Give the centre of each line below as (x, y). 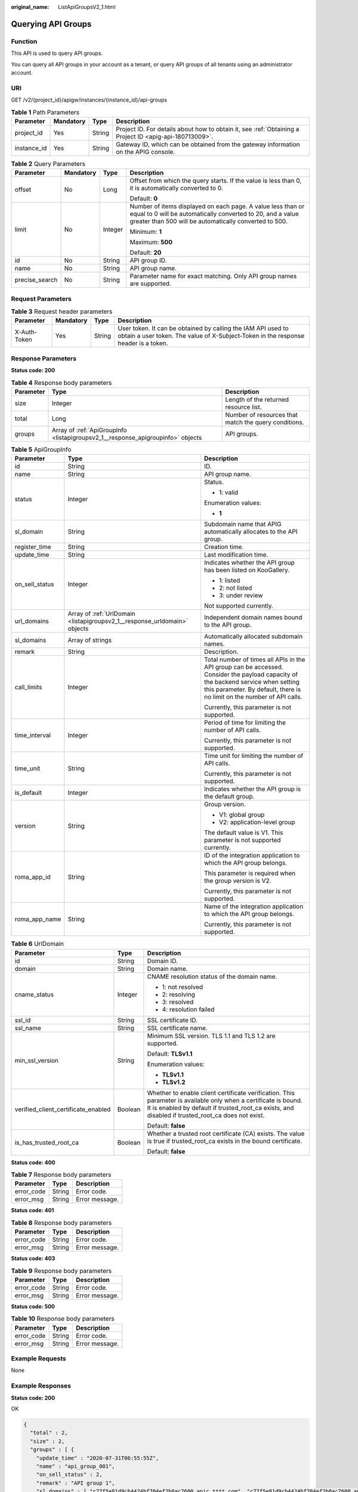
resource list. (243, 407)
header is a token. (143, 343)
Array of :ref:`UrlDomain (101, 614)
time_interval (33, 735)
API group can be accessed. (243, 667)
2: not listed (235, 588)
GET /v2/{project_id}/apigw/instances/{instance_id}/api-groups (89, 100)
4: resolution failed (188, 1009)
